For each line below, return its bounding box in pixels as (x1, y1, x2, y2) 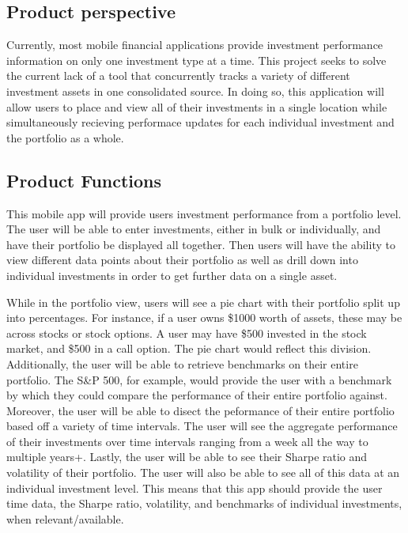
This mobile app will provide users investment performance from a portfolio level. (6, 205, 402, 221)
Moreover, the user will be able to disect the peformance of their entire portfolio (6, 402, 395, 418)
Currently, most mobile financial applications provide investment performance (6, 36, 383, 53)
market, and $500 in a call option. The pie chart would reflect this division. (6, 340, 372, 357)
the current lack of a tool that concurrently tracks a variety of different (6, 67, 350, 84)
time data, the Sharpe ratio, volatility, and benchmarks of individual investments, (6, 495, 402, 512)
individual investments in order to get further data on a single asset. (6, 266, 338, 283)
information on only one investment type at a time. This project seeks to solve (6, 51, 387, 68)
